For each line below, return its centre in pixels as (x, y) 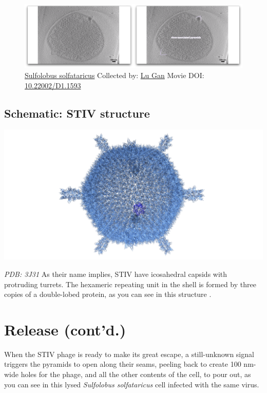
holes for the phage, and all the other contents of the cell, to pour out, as (136, 374)
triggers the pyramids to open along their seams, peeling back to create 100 (123, 364)
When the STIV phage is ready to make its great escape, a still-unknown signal (129, 354)
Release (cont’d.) (65, 329)
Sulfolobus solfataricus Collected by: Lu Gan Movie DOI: (115, 75)
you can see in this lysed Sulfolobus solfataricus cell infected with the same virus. (132, 384)
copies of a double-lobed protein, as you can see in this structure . (108, 294)
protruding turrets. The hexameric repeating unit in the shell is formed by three (130, 284)
